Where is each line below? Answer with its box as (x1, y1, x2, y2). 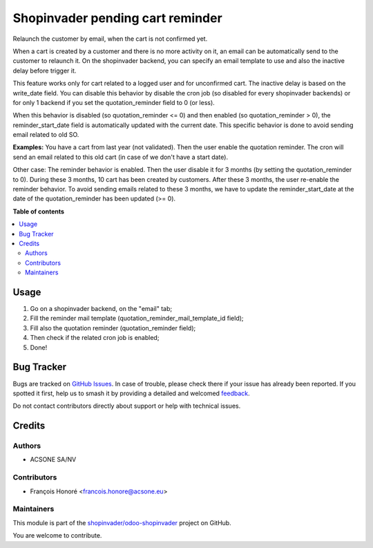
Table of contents (12, 207, 65, 216)
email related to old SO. (12, 131, 79, 139)
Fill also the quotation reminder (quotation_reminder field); (30, 323, 196, 332)
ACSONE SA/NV (30, 455, 77, 464)
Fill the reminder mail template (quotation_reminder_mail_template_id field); (30, 314, 245, 323)
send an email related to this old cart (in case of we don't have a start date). (12, 153, 228, 161)
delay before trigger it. (12, 66, 77, 75)
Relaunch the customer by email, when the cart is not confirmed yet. (12, 35, 208, 43)
